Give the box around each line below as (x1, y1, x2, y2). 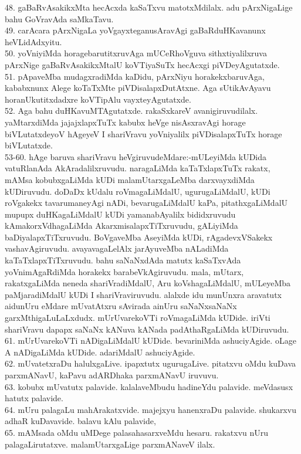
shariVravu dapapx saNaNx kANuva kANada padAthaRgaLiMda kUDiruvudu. (5, 323, 289, 335)
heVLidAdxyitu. (5, 35, 62, 48)
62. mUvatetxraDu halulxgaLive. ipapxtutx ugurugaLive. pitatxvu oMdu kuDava (5, 357, 296, 370)
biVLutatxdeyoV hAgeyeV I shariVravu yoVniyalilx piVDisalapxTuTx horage (5, 127, 282, 140)
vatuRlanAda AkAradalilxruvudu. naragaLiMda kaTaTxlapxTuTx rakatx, (5, 162, 270, 174)
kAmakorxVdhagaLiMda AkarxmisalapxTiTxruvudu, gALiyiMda (5, 219, 238, 232)
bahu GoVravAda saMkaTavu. (5, 12, 114, 25)
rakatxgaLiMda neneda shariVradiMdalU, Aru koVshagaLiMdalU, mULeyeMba (5, 277, 291, 289)
